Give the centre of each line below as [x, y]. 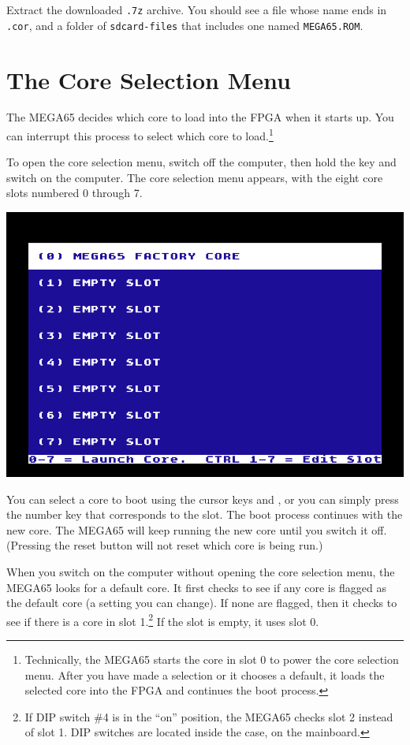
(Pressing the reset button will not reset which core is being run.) [165, 545]
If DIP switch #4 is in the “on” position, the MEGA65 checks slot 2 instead [209, 716]
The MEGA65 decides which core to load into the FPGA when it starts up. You [200, 117]
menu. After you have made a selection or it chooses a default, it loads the [205, 674]
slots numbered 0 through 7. [75, 193]
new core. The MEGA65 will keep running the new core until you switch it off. [197, 529]
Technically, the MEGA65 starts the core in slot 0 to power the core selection [212, 659]
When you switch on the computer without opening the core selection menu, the [201, 572]
